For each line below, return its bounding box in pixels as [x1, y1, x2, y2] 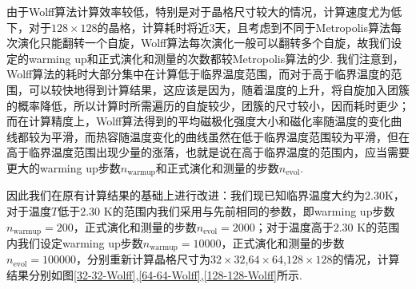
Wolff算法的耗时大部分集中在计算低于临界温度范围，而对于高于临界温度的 [6, 65, 391, 82]
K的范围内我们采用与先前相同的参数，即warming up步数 [103, 202, 395, 219]
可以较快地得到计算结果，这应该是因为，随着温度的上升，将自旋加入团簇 [28, 81, 410, 97]
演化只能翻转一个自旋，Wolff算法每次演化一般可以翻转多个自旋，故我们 [17, 34, 391, 51]
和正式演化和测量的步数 [155, 159, 279, 176]
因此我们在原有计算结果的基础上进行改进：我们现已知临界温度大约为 [6, 187, 365, 204]
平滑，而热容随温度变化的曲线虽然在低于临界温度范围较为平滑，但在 [50, 128, 410, 144]
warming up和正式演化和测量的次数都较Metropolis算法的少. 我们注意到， [28, 49, 404, 66]
